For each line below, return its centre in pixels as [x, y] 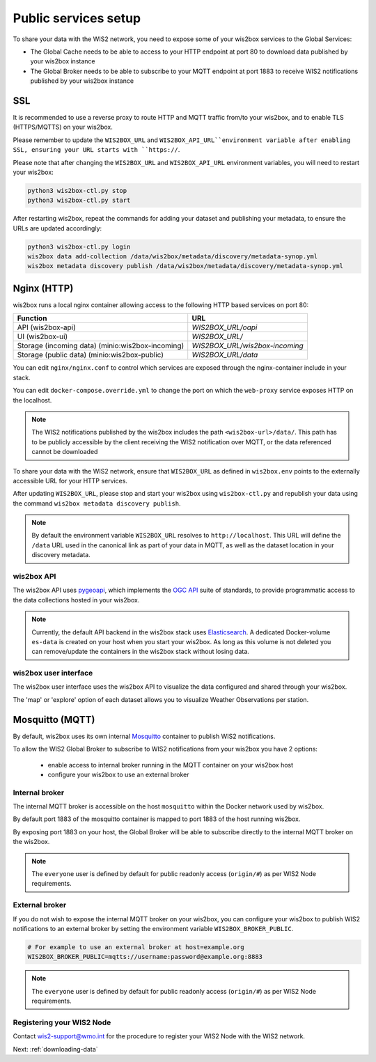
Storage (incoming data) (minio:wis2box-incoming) [101, 346]
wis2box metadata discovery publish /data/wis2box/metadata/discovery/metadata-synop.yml [186, 266]
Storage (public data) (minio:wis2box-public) [90, 355]
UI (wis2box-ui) [42, 336]
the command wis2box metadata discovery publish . [97, 503]
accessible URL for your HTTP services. [70, 481]
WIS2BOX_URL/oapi [225, 327]
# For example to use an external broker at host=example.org [136, 947]
